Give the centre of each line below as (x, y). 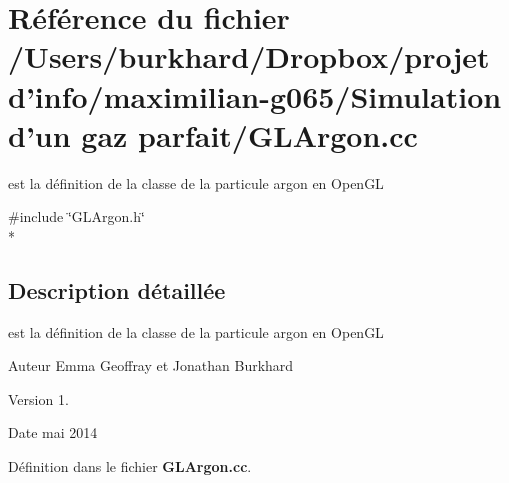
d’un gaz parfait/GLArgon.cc (213, 134)
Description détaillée (117, 289)
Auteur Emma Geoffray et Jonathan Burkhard (151, 365)
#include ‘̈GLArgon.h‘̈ (76, 216)
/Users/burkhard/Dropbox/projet (249, 56)
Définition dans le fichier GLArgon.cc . (130, 466)
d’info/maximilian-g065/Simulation (255, 95)
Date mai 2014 (53, 432)
